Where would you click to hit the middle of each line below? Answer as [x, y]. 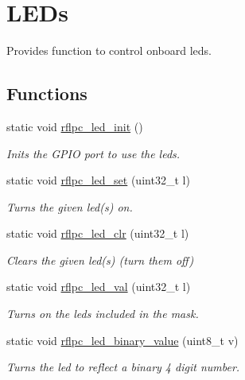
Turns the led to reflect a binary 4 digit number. [123, 367]
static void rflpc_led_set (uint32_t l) [98, 180]
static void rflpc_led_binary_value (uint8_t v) [122, 340]
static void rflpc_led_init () [75, 126]
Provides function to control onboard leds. [109, 50]
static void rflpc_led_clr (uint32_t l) [98, 233]
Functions [47, 93]
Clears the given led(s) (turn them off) [100, 260]
